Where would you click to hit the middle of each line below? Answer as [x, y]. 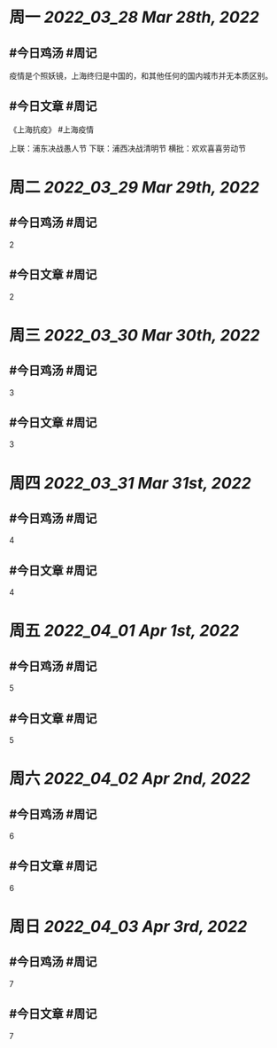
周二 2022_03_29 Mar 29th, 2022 [134, 187]
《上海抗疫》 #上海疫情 [52, 129]
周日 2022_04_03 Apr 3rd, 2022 [128, 927]
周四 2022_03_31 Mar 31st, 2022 [131, 483]
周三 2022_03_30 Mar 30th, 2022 [135, 335]
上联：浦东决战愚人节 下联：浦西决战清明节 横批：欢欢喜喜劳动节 [127, 148]
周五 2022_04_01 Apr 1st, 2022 [124, 631]
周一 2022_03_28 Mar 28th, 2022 [134, 17]
